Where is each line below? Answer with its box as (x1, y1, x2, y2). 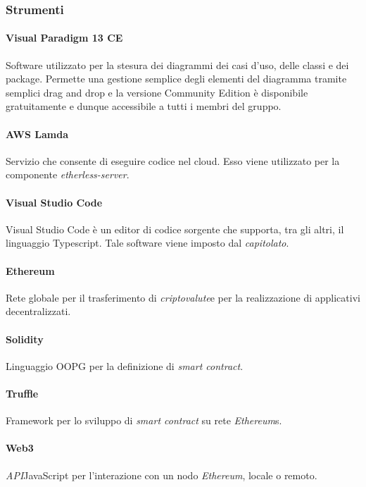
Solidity (6, 331, 44, 346)
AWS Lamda (6, 126, 69, 141)
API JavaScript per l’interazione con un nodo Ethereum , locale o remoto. (6, 467, 317, 482)
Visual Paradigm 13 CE (6, 30, 123, 45)
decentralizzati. (6, 304, 71, 319)
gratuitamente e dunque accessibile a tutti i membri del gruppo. (6, 99, 282, 113)
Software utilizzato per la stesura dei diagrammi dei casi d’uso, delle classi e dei (6, 57, 349, 72)
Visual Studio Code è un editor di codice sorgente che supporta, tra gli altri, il (6, 221, 344, 236)
